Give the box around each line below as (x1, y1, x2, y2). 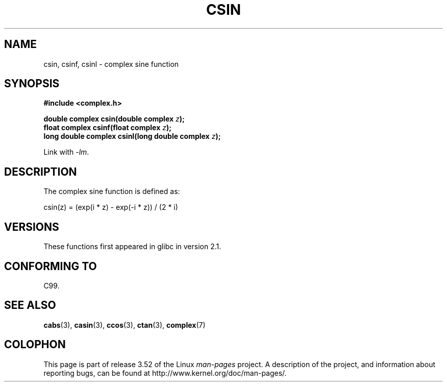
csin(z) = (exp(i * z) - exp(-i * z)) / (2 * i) (43, 203, 178, 212)
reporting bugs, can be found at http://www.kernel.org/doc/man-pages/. (43, 368, 287, 377)
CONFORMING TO (4, 259, 97, 273)
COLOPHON (4, 338, 66, 351)
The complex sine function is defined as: (43, 187, 180, 196)
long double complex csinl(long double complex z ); (43, 132, 221, 141)
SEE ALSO (4, 299, 56, 312)
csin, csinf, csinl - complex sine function (43, 59, 179, 68)
